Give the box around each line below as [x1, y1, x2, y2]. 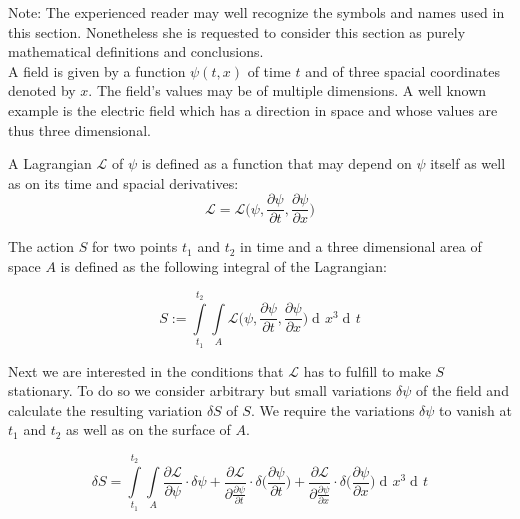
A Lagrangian [8, 153, 92, 174]
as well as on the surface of [66, 419, 231, 440]
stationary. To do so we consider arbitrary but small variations [8, 380, 392, 401]
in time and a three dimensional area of [240, 236, 482, 257]
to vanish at [439, 399, 512, 420]
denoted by [8, 80, 76, 101]
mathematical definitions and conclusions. [8, 41, 264, 62]
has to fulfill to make [303, 360, 431, 381]
